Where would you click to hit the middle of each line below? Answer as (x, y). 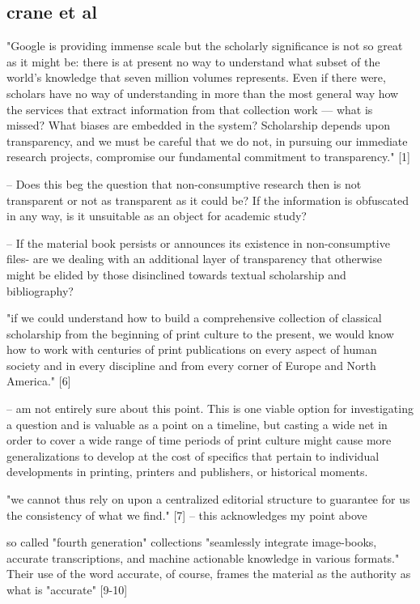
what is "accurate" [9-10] (67, 590)
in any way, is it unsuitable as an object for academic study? (157, 216)
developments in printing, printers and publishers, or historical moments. (187, 472)
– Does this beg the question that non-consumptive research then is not (184, 183)
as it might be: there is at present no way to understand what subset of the (193, 61)
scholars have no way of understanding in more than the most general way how (203, 93)
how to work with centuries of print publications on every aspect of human (192, 349)
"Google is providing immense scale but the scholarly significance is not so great (205, 46)
